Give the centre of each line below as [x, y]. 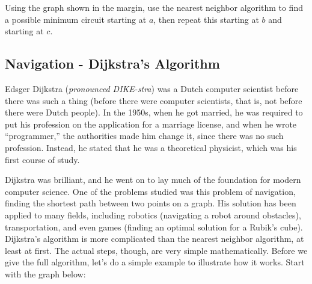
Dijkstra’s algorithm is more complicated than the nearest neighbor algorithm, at [154, 239]
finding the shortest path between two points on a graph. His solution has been [151, 203]
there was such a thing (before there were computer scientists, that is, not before [154, 100]
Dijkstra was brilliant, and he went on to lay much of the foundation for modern [153, 180]
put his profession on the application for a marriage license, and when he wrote [151, 124]
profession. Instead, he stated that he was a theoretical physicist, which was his [151, 147]
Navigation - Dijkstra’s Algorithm [112, 63]
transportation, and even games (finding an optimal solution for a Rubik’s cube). [154, 227]
